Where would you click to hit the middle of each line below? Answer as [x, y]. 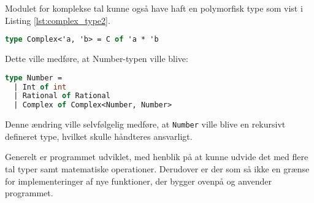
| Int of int [40, 87]
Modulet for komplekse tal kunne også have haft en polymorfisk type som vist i [154, 8]
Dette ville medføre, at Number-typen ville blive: [97, 59]
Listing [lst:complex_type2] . [58, 20]
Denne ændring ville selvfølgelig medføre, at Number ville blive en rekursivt [145, 124]
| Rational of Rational [62, 96]
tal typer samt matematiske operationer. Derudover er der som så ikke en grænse [157, 169]
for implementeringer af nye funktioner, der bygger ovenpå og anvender [139, 181]
